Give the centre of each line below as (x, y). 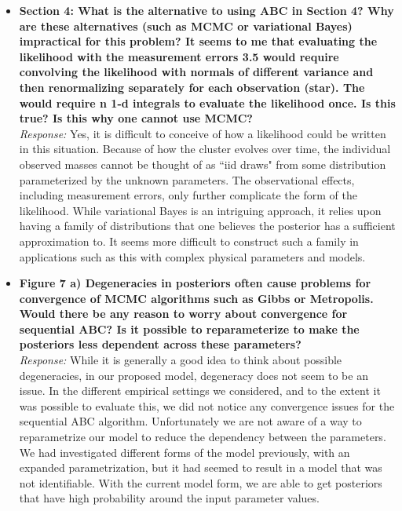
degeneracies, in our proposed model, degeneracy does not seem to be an (194, 375)
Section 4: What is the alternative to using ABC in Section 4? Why (206, 10)
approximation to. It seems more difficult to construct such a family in (189, 241)
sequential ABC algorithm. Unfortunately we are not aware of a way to (190, 421)
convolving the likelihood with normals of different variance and (196, 72)
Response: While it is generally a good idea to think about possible (181, 360)
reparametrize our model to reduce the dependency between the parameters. (203, 437)
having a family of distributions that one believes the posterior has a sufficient (207, 226)
